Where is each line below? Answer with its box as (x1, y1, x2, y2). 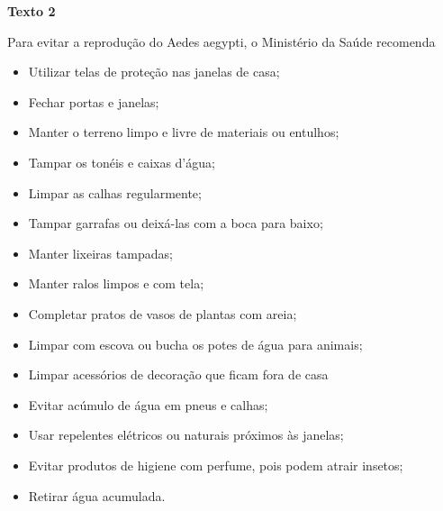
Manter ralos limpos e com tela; (28, 274, 204, 293)
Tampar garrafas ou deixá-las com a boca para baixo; (28, 214, 323, 233)
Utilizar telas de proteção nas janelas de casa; (28, 62, 280, 81)
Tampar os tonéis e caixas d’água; (28, 152, 215, 171)
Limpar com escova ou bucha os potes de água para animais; (28, 334, 363, 353)
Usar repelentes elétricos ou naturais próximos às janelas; (28, 425, 344, 444)
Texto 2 (7, 2, 56, 20)
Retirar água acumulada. (28, 486, 166, 505)
